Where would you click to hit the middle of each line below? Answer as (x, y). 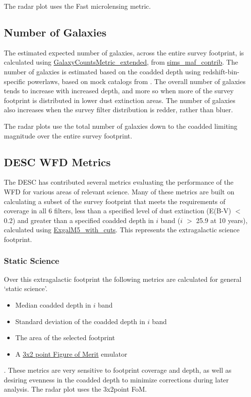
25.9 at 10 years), (222, 220)
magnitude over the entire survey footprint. (68, 135)
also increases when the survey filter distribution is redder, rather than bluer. (118, 110)
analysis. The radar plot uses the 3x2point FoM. (75, 389)
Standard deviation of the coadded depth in (80, 321)
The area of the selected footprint (65, 337)
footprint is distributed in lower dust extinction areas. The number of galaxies (120, 100)
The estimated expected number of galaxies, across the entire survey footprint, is (124, 52)
